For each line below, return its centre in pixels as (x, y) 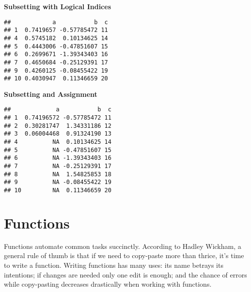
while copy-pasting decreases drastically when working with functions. (108, 284)
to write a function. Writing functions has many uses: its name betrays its (114, 265)
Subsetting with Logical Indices (57, 6)
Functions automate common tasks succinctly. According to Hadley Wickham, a (123, 246)
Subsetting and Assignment (51, 94)
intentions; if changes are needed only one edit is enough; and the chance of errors (125, 274)
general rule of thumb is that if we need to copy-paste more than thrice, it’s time (124, 255)
